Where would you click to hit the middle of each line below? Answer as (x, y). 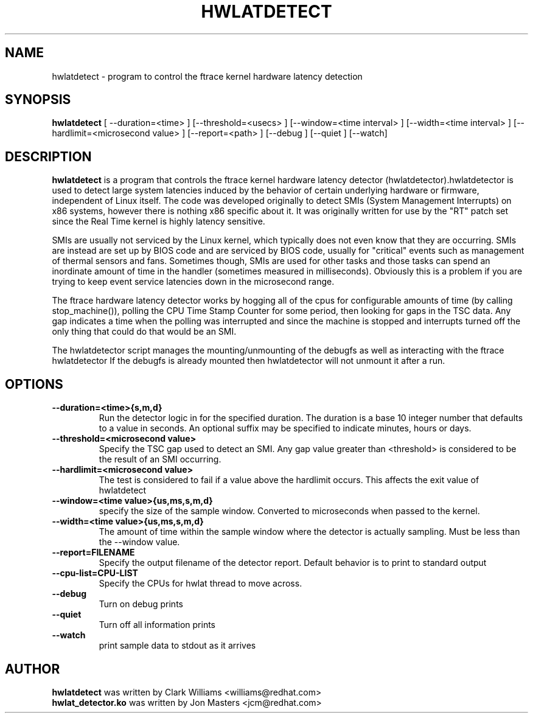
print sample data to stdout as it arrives (177, 646)
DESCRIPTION (48, 156)
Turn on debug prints (141, 604)
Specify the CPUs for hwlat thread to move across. (200, 584)
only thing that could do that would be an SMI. (144, 332)
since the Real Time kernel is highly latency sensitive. (159, 221)
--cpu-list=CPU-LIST (95, 573)
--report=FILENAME (93, 552)
